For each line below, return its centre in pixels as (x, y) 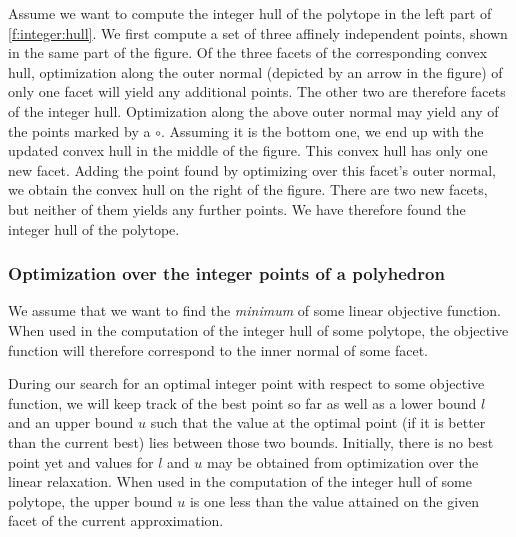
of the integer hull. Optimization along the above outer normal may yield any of (253, 110)
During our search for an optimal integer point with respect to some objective (246, 383)
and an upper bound (71, 422)
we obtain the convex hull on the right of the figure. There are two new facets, (248, 189)
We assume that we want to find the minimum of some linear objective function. (254, 310)
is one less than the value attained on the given (334, 500)
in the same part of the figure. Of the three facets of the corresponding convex (248, 52)
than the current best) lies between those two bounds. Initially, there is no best (251, 441)
